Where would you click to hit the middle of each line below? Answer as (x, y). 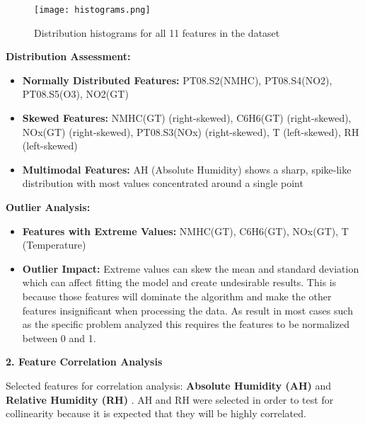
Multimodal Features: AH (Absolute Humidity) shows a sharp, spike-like (187, 169)
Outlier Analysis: (48, 207)
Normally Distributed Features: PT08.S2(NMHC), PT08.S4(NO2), (177, 80)
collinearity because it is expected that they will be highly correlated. (156, 413)
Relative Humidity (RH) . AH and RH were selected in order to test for (170, 399)
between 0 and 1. (59, 338)
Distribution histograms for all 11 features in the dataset (157, 32)
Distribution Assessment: (68, 56)
